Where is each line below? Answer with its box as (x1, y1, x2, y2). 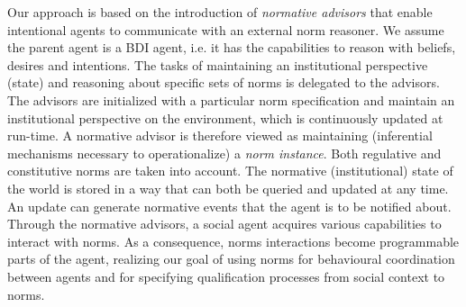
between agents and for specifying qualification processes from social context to (7, 266, 445, 285)
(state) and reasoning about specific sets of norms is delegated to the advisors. (7, 73, 440, 92)
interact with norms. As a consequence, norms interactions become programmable (7, 231, 460, 250)
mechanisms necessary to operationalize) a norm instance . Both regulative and (7, 143, 442, 162)
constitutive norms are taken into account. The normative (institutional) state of (7, 161, 453, 180)
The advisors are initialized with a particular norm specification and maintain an (7, 90, 455, 109)
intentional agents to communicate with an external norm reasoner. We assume (7, 20, 444, 39)
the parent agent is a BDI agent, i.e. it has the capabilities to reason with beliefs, (7, 38, 456, 57)
